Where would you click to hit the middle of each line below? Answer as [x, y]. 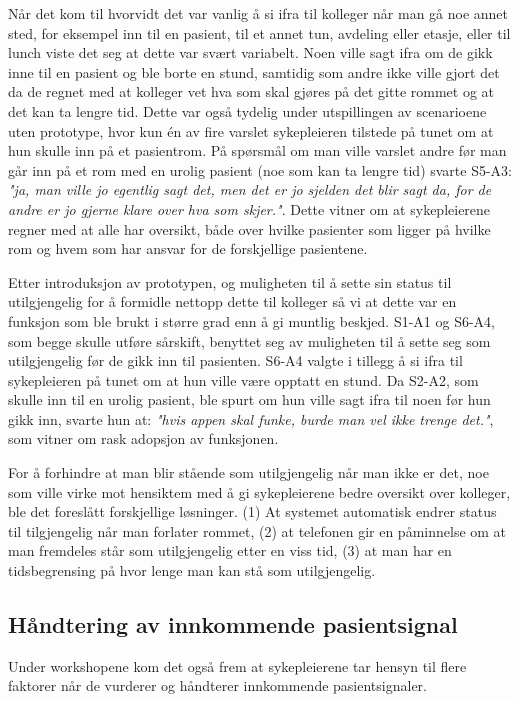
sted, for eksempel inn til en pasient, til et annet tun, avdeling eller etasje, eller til [259, 32]
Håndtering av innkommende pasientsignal [233, 624]
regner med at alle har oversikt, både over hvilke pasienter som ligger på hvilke [249, 228]
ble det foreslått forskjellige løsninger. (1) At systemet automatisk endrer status [252, 511]
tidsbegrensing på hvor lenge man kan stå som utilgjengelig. [192, 570]
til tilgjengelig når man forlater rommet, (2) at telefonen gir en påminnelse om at [257, 530]
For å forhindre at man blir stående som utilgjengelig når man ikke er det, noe [248, 472]
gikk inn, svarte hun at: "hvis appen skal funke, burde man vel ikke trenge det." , [251, 418]
